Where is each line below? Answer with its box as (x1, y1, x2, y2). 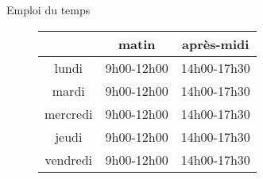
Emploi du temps (6, 2, 91, 17)
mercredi (44, 104, 93, 123)
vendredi (44, 150, 93, 169)
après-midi (182, 34, 249, 53)
